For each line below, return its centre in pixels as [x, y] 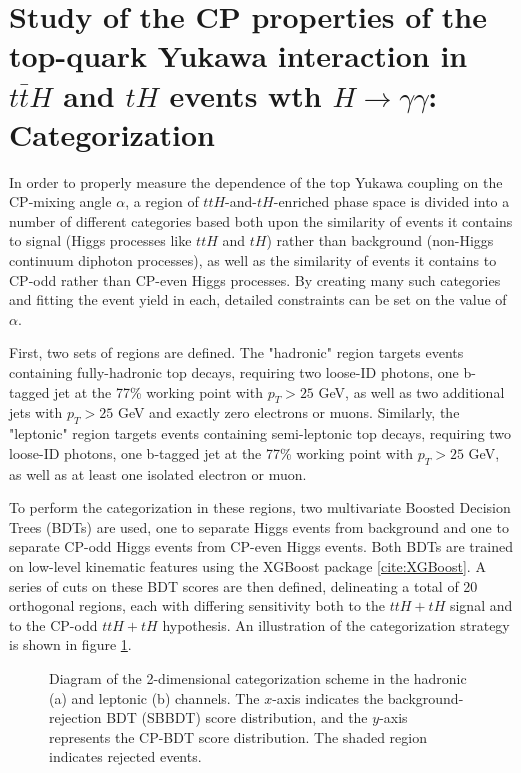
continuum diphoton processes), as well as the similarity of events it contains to [253, 260]
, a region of [162, 201]
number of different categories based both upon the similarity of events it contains [261, 220]
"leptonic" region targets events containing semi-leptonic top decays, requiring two [260, 433]
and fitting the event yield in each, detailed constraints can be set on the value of [258, 299]
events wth [245, 94]
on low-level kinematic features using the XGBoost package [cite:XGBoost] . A [247, 565]
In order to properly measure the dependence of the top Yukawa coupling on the [256, 181]
